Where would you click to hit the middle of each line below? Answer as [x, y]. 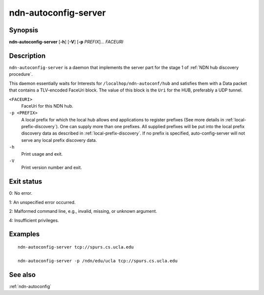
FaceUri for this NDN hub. [47, 106]
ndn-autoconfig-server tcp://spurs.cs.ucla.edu [76, 247]
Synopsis [24, 30]
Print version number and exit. [52, 168]
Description [27, 56]
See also [22, 275]
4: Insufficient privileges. [34, 220]
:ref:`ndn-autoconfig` [30, 286]
